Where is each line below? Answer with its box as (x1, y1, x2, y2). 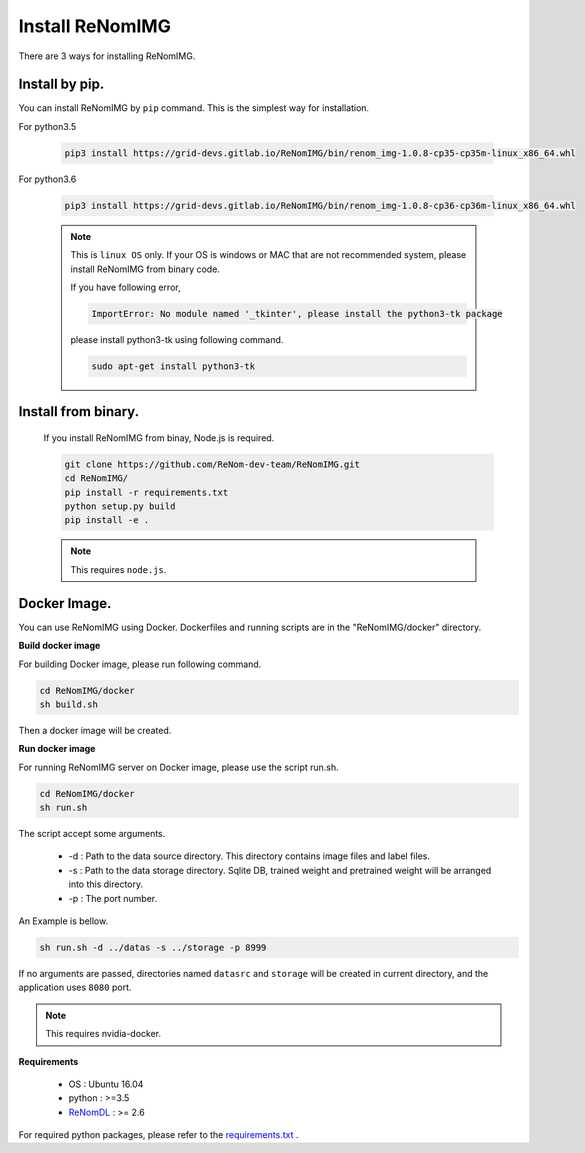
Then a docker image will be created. (18, 724, 172, 736)
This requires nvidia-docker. (45, 1028, 162, 1040)
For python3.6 (18, 173, 77, 185)
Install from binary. (18, 403, 140, 420)
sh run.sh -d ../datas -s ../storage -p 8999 (39, 941, 267, 953)
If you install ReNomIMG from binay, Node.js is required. (43, 431, 275, 444)
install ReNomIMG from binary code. (70, 263, 220, 275)
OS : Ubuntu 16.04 (68, 1078, 144, 1090)
